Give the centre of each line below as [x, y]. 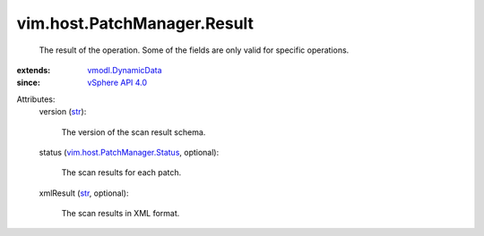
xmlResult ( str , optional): [84, 193]
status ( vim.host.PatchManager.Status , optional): [129, 152]
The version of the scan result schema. [134, 132]
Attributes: [36, 99]
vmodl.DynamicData [125, 70]
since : [28, 83]
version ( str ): [63, 112]
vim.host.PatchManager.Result [135, 23]
